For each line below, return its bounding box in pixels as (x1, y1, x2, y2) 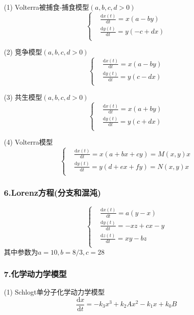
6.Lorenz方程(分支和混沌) (4, 186, 101, 198)
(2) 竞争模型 (4, 47, 42, 57)
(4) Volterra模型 (4, 137, 53, 147)
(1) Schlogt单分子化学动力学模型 (4, 286, 105, 296)
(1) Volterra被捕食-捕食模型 (4, 2, 89, 12)
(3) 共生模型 (4, 92, 42, 102)
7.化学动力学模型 (4, 267, 67, 279)
